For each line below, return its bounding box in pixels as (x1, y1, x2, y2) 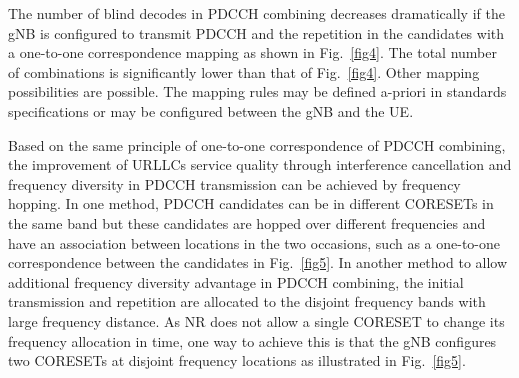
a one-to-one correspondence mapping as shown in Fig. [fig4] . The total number (8, 42, 498, 63)
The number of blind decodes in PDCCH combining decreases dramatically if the (8, 3, 505, 23)
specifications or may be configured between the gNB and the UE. (8, 100, 414, 121)
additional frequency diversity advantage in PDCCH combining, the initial (8, 271, 464, 292)
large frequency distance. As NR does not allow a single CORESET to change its (8, 310, 505, 331)
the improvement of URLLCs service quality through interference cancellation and (8, 154, 512, 175)
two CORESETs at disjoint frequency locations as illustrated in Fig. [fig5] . (8, 350, 466, 371)
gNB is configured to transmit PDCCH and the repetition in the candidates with (8, 22, 505, 43)
